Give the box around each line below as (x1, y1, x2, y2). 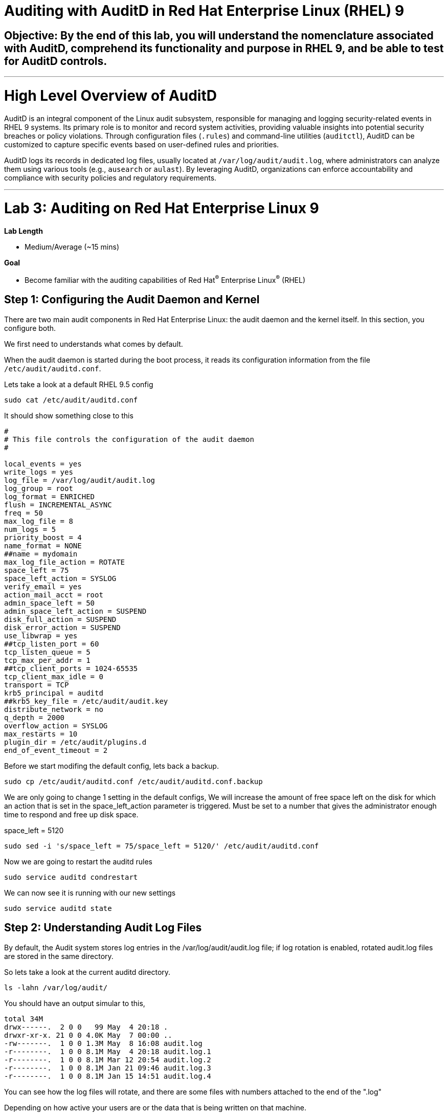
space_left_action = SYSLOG (4, 574, 117, 583)
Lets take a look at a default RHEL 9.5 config (4, 380, 153, 389)
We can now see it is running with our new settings (4, 888, 176, 897)
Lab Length (4, 227, 43, 236)
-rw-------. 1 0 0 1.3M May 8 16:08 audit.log (4, 1039, 203, 1047)
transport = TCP (4, 680, 69, 689)
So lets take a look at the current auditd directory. (4, 967, 171, 976)
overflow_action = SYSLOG (4, 721, 108, 730)
